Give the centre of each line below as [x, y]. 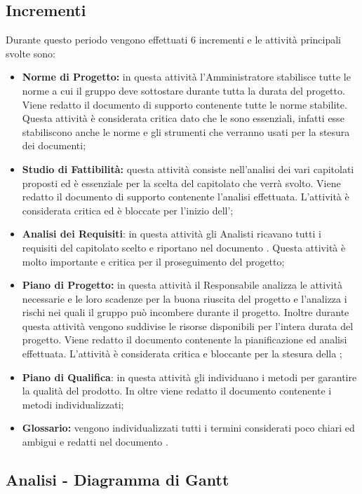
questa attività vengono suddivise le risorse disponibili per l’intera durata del [188, 325]
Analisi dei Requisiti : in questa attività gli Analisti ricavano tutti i [172, 234]
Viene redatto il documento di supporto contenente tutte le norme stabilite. [185, 104]
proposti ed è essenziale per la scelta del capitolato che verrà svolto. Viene [181, 183]
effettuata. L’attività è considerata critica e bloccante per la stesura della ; [182, 354]
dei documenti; [54, 145]
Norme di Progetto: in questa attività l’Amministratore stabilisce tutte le [186, 77]
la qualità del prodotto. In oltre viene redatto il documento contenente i [177, 391]
